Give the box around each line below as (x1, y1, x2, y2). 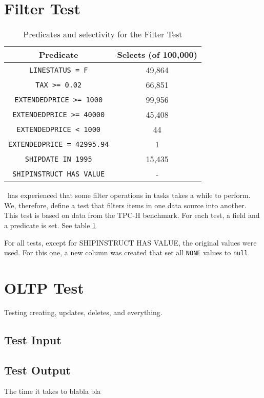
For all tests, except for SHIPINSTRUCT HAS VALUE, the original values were (4, 237, 257, 248)
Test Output (4, 362, 71, 378)
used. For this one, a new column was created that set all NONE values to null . (4, 247, 250, 258)
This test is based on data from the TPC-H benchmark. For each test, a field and (4, 210, 260, 220)
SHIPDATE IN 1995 (25, 154, 92, 163)
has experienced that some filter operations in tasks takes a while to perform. (7, 190, 251, 201)
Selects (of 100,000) (117, 49, 197, 61)
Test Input (4, 331, 62, 347)
